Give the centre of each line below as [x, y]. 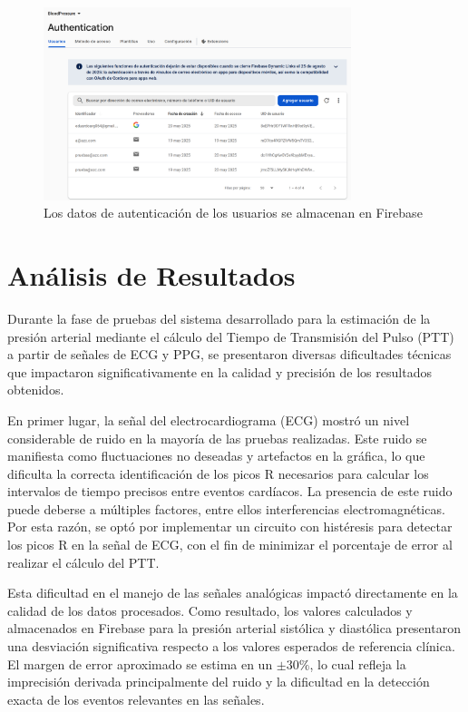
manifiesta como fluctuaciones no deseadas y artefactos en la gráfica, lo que [216, 456]
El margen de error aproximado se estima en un [140, 663]
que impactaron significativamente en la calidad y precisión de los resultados [219, 371]
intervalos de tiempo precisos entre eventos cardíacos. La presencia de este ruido [230, 491]
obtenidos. [36, 390]
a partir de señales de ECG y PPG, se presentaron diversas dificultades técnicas [229, 354]
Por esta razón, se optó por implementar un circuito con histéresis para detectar [230, 527]
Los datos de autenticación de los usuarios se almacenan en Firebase [233, 213]
